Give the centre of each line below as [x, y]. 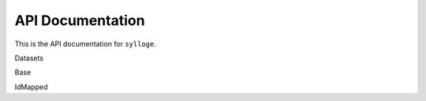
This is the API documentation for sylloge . [86, 44]
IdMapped [31, 87]
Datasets [29, 58]
